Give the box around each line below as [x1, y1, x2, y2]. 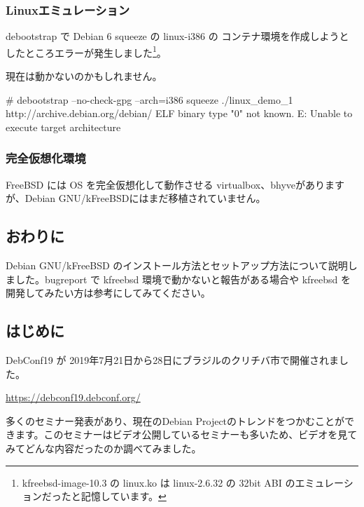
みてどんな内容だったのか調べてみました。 [6, 441, 202, 455]
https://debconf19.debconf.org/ [6, 390, 141, 405]
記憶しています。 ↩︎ [80, 489, 167, 503]
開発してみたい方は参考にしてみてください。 [6, 285, 211, 300]
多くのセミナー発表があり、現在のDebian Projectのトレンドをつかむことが [6, 413, 345, 428]
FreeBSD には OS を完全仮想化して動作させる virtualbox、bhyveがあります [6, 177, 345, 191]
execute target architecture [6, 119, 121, 134]
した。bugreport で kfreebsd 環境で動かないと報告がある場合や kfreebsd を [15, 271, 351, 286]
